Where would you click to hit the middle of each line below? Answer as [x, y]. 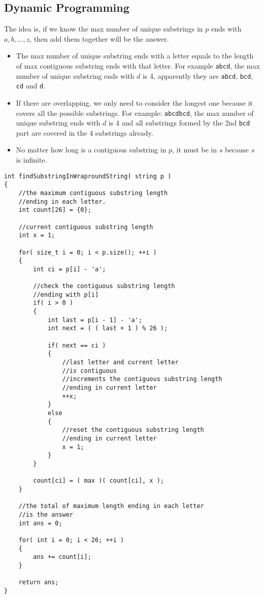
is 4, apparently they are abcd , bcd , [198, 75]
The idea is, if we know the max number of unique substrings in [104, 29]
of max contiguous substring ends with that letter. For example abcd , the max [138, 65]
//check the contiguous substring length [104, 286]
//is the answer [46, 514]
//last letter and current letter [120, 363]
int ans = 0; [40, 523]
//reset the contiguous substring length [133, 430]
